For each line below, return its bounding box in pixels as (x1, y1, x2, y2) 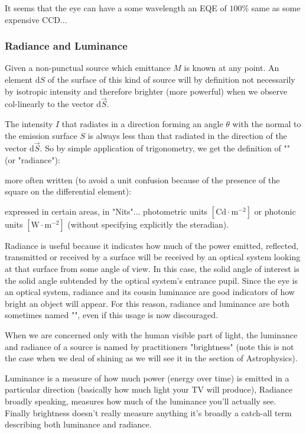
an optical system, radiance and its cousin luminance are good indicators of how (5, 286, 295, 298)
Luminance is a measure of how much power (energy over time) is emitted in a (5, 371, 289, 384)
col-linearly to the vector (5, 98, 94, 110)
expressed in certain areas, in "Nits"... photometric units (5, 205, 208, 217)
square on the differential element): (5, 185, 132, 197)
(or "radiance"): (5, 154, 60, 166)
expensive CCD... (5, 13, 67, 25)
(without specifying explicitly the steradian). (67, 218, 229, 230)
